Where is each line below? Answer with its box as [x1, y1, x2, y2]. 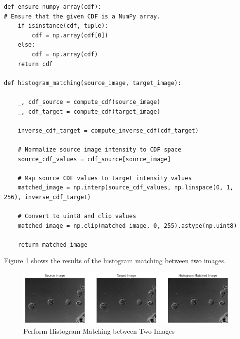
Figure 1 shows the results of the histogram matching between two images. [4, 255, 226, 266]
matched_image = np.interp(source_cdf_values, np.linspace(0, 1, [17, 184, 234, 191]
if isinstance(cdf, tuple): [17, 22, 108, 30]
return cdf [17, 60, 53, 68]
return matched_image [17, 241, 87, 248]
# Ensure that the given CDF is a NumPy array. [4, 13, 161, 20]
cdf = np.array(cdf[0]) [32, 32, 108, 39]
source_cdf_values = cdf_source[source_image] [17, 155, 171, 163]
